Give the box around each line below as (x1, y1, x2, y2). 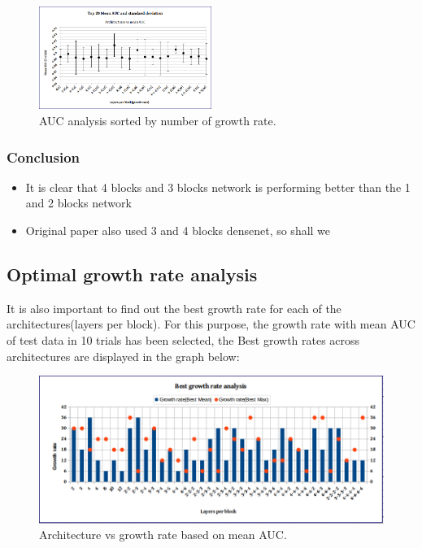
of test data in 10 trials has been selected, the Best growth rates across (7, 332, 360, 348)
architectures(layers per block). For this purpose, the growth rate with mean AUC (7, 315, 415, 333)
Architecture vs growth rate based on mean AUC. (39, 526, 287, 543)
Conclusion (7, 146, 80, 167)
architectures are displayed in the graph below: (7, 347, 240, 364)
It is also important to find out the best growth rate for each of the (7, 299, 342, 316)
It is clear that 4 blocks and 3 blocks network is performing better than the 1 (25, 178, 411, 195)
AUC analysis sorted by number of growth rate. (39, 112, 276, 129)
